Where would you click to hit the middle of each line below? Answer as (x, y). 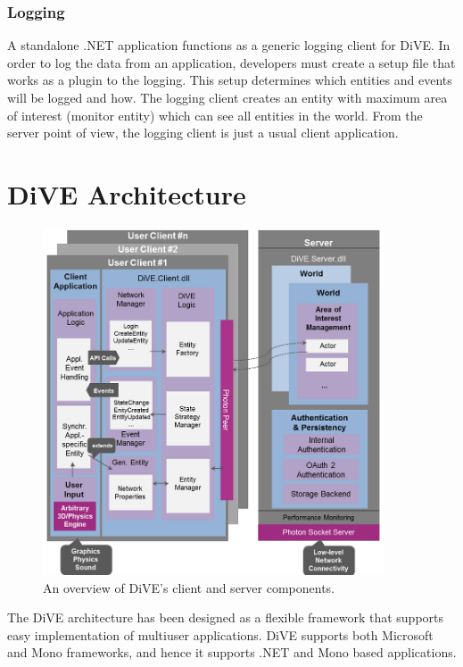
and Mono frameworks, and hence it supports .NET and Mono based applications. (232, 652)
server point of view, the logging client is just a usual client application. (203, 133)
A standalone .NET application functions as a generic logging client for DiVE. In (229, 45)
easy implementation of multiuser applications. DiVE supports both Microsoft (220, 634)
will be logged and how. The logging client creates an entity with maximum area (227, 97)
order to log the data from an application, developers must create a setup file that (231, 62)
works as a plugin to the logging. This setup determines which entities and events (230, 80)
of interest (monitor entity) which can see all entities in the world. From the (215, 115)
